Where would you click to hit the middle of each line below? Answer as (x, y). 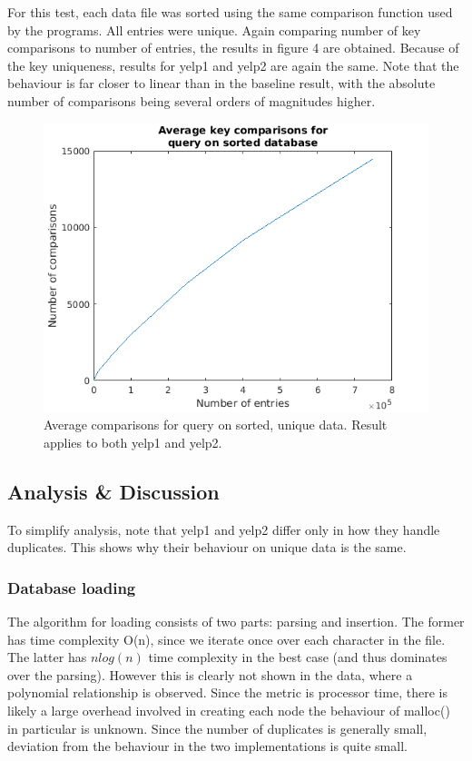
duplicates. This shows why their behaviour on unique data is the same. (207, 547)
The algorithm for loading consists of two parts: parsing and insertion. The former (236, 621)
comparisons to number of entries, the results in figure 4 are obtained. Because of (233, 48)
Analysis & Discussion (113, 491)
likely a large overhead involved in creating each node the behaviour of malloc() (229, 710)
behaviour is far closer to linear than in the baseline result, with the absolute (221, 83)
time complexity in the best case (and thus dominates (298, 657)
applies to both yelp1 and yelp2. (133, 442)
